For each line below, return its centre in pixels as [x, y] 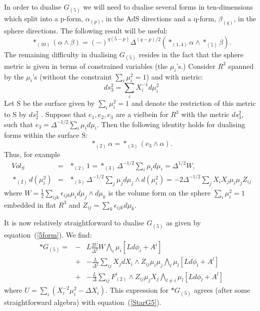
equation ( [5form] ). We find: [48, 234]
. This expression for [137, 290]
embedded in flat [30, 204]
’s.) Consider [196, 66]
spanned [241, 66]
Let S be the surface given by [50, 103]
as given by [183, 223]
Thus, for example [32, 154]
